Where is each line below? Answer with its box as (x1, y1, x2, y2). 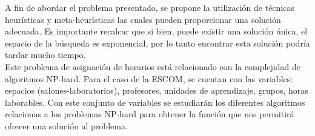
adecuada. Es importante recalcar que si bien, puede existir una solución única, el (5, 25, 308, 37)
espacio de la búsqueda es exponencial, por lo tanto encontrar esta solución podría (5, 36, 310, 49)
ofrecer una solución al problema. (5, 119, 128, 132)
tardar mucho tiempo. (5, 48, 86, 61)
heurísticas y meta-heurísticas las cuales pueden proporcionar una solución (5, 13, 281, 25)
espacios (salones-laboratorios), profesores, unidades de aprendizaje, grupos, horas (5, 84, 308, 97)
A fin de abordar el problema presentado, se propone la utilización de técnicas (5, 1, 294, 13)
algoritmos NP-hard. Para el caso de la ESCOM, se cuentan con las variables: (5, 72, 293, 85)
